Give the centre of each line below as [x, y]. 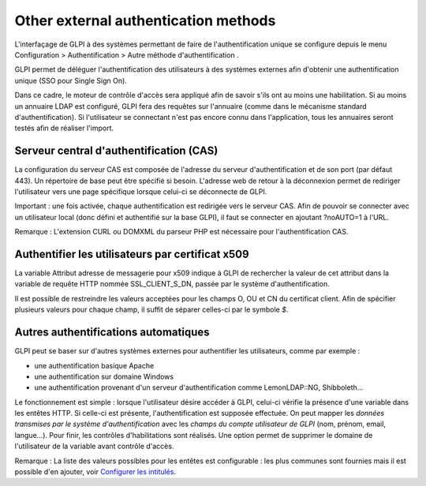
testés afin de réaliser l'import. [64, 128]
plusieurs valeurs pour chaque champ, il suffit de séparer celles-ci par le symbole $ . [151, 310]
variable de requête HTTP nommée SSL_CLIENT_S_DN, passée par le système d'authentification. [172, 284]
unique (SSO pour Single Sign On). [71, 80]
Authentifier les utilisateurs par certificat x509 [132, 254]
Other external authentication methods [145, 21]
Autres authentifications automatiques [112, 333]
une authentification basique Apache [94, 365]
